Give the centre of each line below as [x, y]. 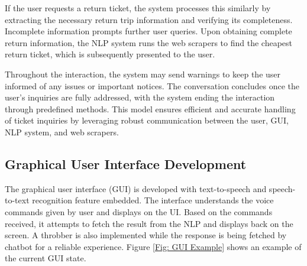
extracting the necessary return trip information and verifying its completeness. [149, 19]
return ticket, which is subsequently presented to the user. [110, 54]
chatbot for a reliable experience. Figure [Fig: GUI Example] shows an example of [153, 246]
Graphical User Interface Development [126, 163]
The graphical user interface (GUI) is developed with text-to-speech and [136, 188]
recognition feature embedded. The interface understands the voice [153, 200]
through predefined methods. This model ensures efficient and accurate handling [150, 108]
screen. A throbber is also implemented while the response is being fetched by [146, 235]
